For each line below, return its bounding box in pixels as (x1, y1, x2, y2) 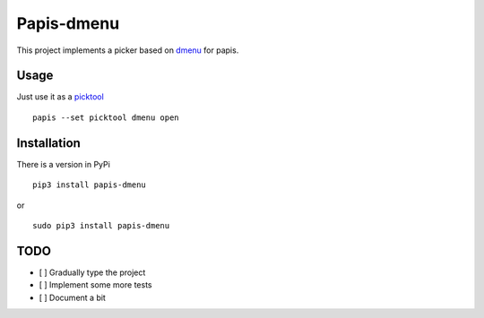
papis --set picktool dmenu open (32, 112, 179, 123)
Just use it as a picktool (16, 91, 105, 102)
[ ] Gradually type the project (39, 267, 146, 278)
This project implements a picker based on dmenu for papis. (16, 45, 239, 56)
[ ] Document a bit (39, 292, 107, 303)
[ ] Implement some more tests (39, 279, 152, 290)
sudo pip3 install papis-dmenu (32, 220, 170, 230)
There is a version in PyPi (16, 159, 111, 169)
